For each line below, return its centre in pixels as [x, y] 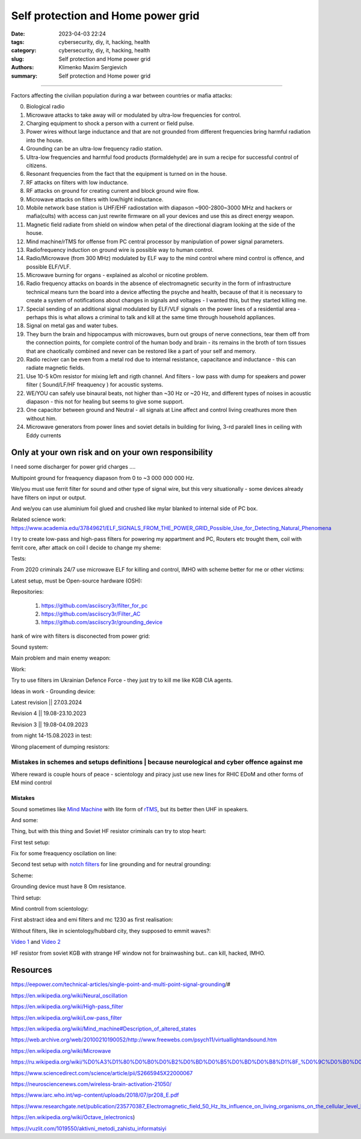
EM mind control [32, 782]
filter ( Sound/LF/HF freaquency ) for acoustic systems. [95, 385]
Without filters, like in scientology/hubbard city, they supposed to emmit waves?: [111, 931]
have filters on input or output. [49, 498]
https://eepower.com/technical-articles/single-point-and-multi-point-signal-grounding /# [121, 984]
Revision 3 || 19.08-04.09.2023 [50, 724]
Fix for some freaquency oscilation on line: [64, 853]
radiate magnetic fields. [55, 368]
